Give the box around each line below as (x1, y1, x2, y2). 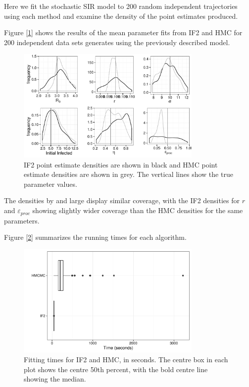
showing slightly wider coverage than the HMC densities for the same (32, 205, 243, 216)
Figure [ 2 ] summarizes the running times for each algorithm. (4, 232, 187, 242)
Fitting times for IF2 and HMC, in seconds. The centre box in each (24, 354, 228, 365)
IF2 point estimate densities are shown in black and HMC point (24, 159, 218, 169)
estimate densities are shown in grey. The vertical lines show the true (24, 169, 233, 179)
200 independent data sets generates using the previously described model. (4, 37, 230, 47)
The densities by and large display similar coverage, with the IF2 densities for (4, 195, 240, 206)
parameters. (4, 215, 40, 225)
